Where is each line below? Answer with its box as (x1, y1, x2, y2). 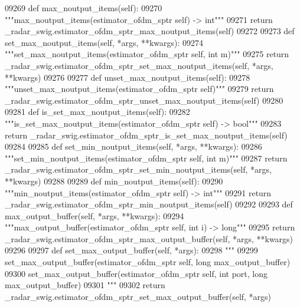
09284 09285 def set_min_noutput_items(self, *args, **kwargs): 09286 (5, 140, 262, 153)
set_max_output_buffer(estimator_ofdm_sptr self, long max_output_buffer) (5, 256, 291, 268)
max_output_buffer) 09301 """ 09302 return (5, 279, 165, 291)
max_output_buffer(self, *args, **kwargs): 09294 (5, 209, 184, 222)
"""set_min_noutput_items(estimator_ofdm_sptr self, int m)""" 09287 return (5, 151, 288, 164)
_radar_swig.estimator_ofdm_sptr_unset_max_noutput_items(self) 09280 (5, 94, 283, 106)
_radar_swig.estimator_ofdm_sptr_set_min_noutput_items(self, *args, (5, 163, 272, 176)
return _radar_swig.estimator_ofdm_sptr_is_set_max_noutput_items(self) (5, 128, 288, 141)
